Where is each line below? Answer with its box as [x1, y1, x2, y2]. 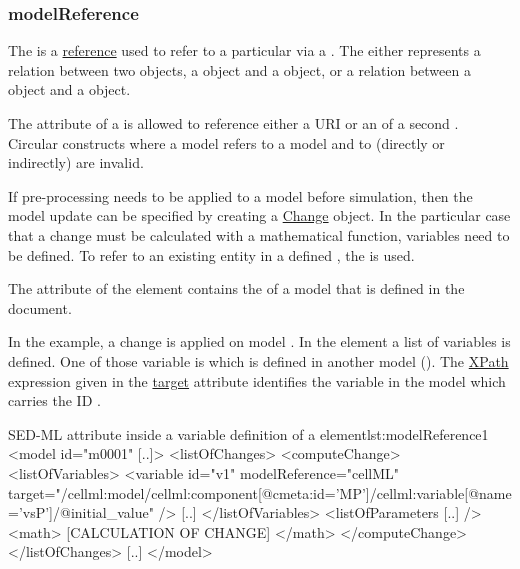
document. [8, 297, 72, 318]
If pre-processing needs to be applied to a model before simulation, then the [8, 185, 473, 206]
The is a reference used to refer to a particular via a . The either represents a [8, 40, 481, 61]
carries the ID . [8, 390, 101, 411]
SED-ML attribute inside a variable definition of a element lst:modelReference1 [8, 423, 489, 444]
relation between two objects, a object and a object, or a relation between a [8, 59, 471, 80]
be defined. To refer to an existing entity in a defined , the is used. [8, 244, 415, 265]
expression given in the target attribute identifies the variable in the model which [8, 370, 506, 391]
